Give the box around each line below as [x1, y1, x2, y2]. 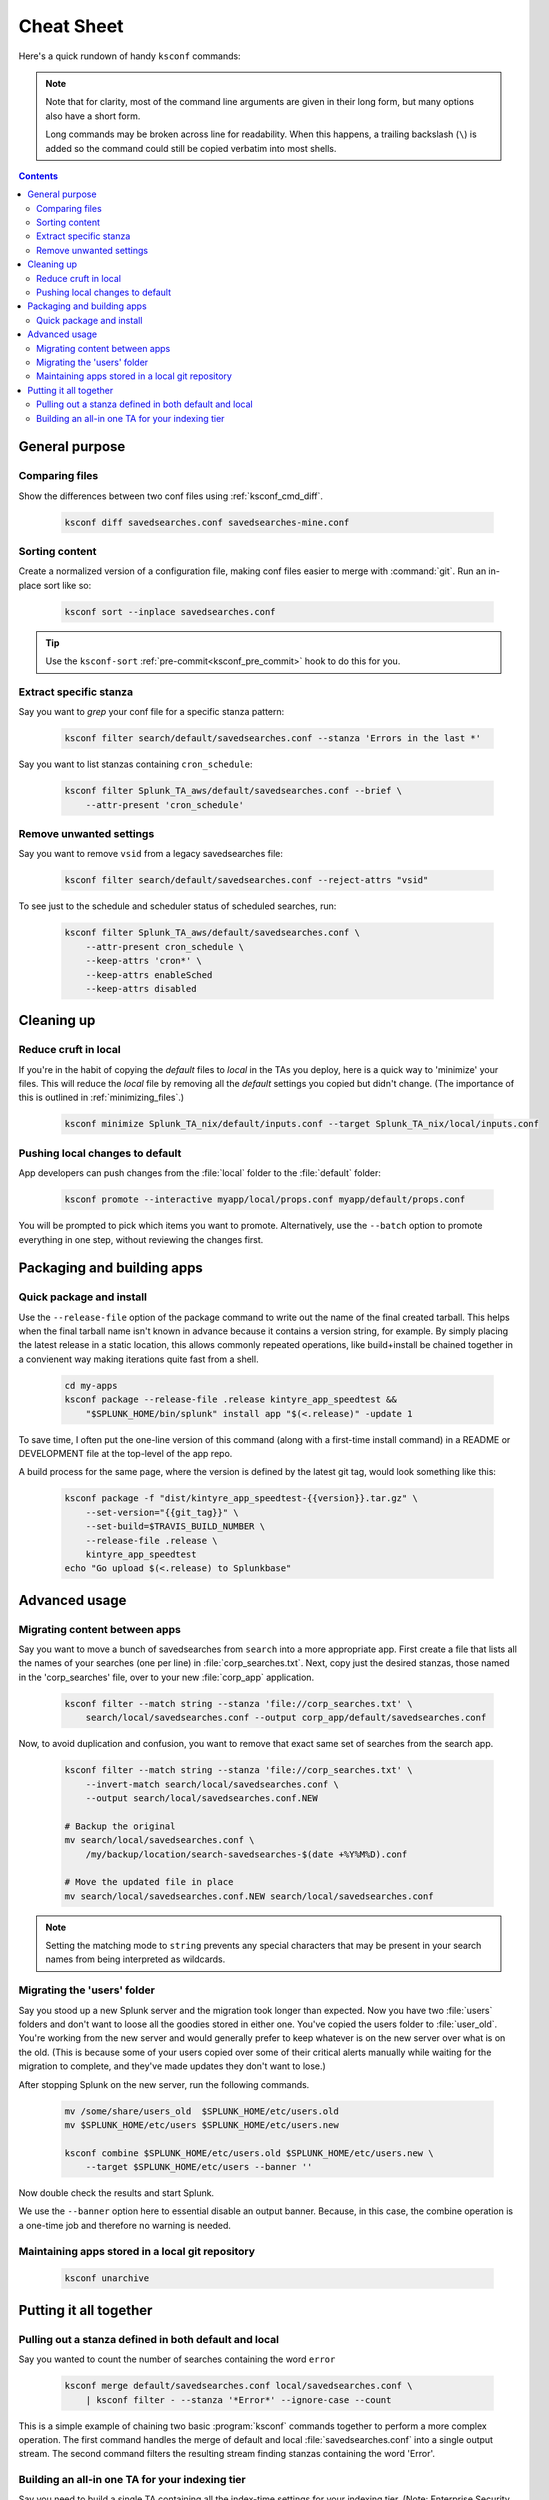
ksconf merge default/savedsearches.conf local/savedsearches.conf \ [64, 2380, 413, 2392]
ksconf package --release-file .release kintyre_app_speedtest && [64, 1394, 397, 1405]
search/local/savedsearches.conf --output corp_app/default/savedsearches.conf [85, 1712, 487, 1724]
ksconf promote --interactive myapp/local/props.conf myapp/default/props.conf [64, 1194, 466, 1205]
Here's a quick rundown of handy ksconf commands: [18, 50, 241, 62]
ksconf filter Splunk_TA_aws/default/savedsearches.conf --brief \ [64, 785, 403, 797]
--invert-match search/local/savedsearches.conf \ [85, 1778, 339, 1790]
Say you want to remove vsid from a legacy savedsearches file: [18, 848, 284, 860]
